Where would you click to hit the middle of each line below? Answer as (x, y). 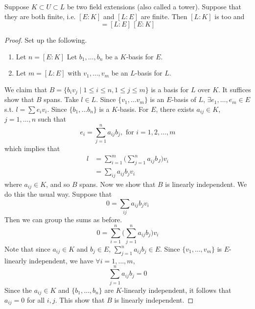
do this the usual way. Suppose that (58, 194)
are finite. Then (164, 16)
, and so (58, 184)
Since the (18, 290)
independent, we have (61, 260)
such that (52, 119)
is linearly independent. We (206, 184)
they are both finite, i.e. (40, 16)
